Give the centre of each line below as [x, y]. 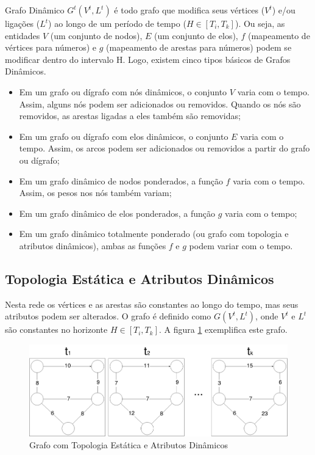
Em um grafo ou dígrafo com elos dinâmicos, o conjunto [124, 136]
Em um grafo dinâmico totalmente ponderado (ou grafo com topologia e [154, 234]
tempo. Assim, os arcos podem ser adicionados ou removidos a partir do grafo [165, 148]
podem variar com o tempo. [241, 245]
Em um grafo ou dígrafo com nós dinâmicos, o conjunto [123, 91]
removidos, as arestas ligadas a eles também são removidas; [130, 116]
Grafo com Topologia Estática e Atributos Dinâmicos [129, 445]
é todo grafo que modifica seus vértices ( [189, 10]
